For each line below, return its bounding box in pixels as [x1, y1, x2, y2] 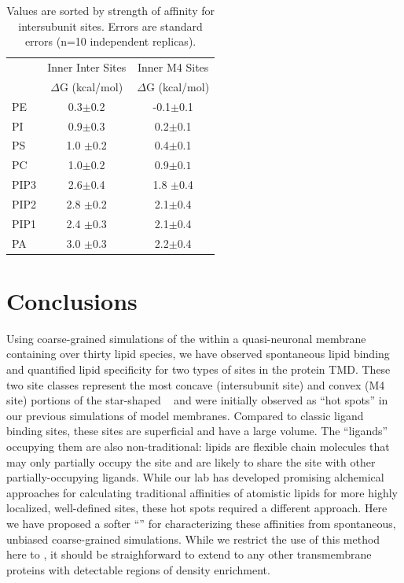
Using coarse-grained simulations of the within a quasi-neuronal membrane [6, 330, 366, 346]
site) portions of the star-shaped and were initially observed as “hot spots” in [6, 392, 388, 408]
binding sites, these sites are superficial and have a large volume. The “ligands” [6, 422, 388, 439]
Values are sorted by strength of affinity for [6, 2, 215, 18]
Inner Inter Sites [47, 59, 127, 76]
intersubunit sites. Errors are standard [18, 17, 203, 34]
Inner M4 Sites [138, 59, 209, 76]
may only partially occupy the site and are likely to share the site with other [6, 453, 376, 470]
